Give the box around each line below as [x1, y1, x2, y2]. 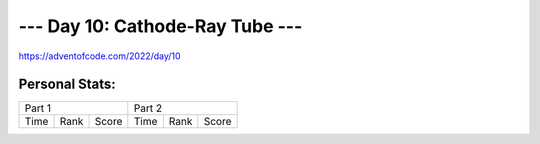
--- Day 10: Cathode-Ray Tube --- [18, 15, 303, 37]
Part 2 [133, 101, 163, 115]
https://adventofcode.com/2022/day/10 [18, 50, 181, 62]
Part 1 [24, 101, 52, 115]
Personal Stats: [18, 76, 117, 93]
